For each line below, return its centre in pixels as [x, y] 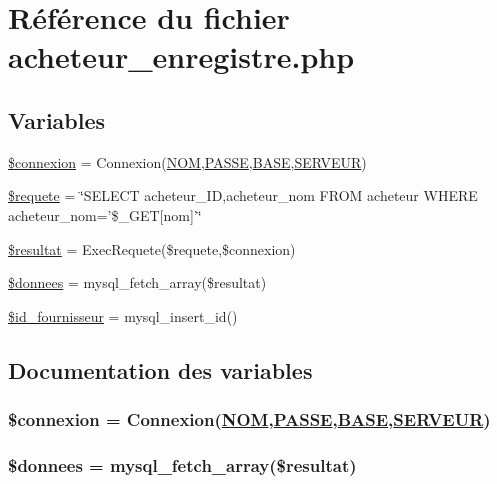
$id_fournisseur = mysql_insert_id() [123, 315]
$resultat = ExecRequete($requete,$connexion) [152, 248]
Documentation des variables [160, 369]
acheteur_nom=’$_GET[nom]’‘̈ [105, 214]
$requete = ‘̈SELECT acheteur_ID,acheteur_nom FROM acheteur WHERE [243, 195]
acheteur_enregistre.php [181, 56]
